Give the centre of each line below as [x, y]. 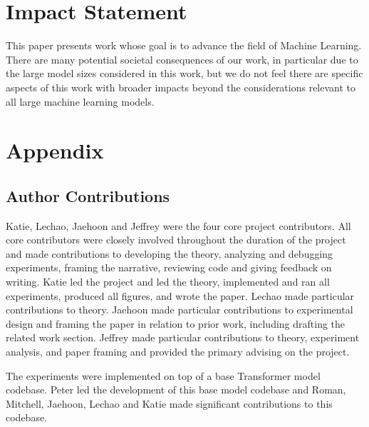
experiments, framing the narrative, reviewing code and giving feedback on [169, 267]
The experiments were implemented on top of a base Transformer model [163, 375]
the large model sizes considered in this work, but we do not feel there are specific [184, 73]
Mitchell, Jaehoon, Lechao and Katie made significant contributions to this [169, 403]
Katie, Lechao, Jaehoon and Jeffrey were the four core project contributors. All [178, 225]
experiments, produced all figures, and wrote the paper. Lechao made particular [180, 295]
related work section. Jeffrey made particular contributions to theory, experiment [183, 337]
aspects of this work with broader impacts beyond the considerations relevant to [181, 87]
